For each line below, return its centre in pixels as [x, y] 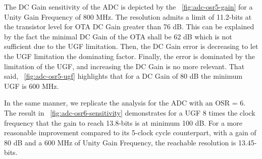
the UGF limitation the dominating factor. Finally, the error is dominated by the [129, 56]
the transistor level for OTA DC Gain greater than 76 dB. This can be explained [129, 26]
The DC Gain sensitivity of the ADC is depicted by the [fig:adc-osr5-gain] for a [128, 7]
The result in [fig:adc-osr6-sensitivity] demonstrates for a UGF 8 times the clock [130, 112]
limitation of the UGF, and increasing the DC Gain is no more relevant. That [124, 66]
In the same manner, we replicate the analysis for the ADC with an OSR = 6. [125, 103]
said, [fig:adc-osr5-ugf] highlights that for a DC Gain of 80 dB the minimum [123, 76]
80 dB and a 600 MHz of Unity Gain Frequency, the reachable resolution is [120, 142]
